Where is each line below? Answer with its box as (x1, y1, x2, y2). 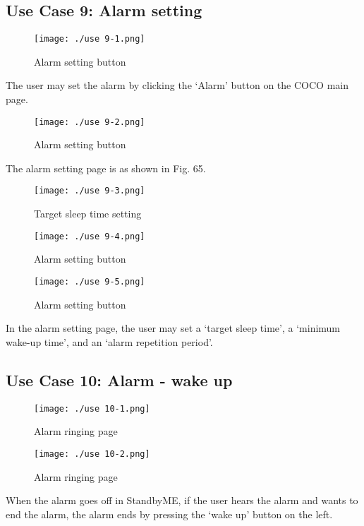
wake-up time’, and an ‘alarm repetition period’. (6, 334, 213, 349)
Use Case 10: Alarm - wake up (6, 369, 233, 390)
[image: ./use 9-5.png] (34, 276, 145, 287)
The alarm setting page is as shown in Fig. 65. (6, 160, 206, 175)
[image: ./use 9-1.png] (34, 34, 145, 44)
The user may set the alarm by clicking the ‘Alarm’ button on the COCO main (6, 78, 348, 92)
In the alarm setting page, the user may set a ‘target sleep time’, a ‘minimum (6, 321, 341, 335)
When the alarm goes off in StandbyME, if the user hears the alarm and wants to (6, 493, 358, 508)
